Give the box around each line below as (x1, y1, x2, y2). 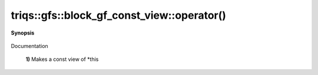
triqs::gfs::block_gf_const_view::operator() (11, 9, 227, 22)
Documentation (11, 42, 48, 49)
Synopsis (11, 29, 35, 36)
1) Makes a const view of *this (25, 56, 99, 63)
